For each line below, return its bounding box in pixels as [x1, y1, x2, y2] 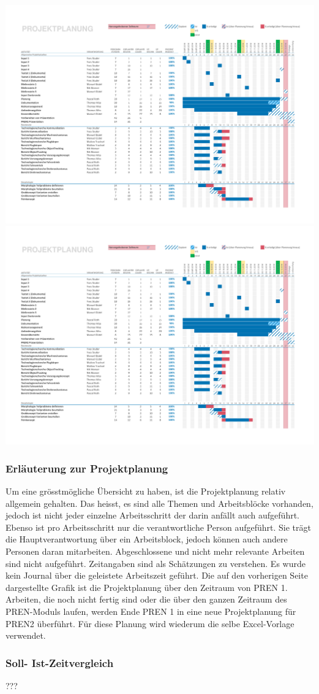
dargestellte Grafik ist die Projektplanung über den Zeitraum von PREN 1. [6, 580, 288, 593]
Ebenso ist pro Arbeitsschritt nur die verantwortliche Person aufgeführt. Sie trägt [6, 520, 311, 533]
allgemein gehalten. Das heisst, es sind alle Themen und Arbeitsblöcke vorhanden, [6, 496, 313, 509]
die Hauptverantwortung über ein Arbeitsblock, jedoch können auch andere [6, 533, 288, 546]
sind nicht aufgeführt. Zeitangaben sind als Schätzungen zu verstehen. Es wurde [6, 557, 306, 569]
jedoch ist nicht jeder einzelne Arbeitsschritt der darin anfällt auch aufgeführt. [6, 509, 300, 522]
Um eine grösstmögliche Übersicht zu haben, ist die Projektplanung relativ [6, 485, 286, 498]
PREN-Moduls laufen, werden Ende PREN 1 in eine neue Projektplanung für [6, 605, 296, 618]
